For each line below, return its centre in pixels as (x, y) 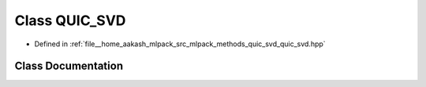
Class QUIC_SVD (70, 20)
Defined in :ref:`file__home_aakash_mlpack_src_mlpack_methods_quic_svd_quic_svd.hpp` (180, 44)
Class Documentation (69, 66)
